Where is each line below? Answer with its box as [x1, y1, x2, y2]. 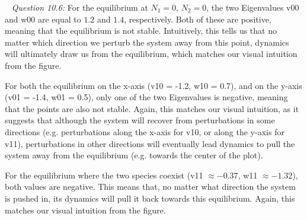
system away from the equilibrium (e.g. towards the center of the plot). [5, 149, 263, 161]
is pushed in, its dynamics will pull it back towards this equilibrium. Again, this [5, 192, 295, 204]
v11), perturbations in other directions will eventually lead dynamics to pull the [5, 137, 295, 149]
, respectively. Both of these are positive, [124, 12, 271, 25]
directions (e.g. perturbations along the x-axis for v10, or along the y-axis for [5, 125, 284, 138]
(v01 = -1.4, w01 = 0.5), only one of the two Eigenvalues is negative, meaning [5, 91, 288, 103]
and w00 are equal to [5, 12, 81, 25]
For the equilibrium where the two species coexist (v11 [5, 168, 203, 181]
